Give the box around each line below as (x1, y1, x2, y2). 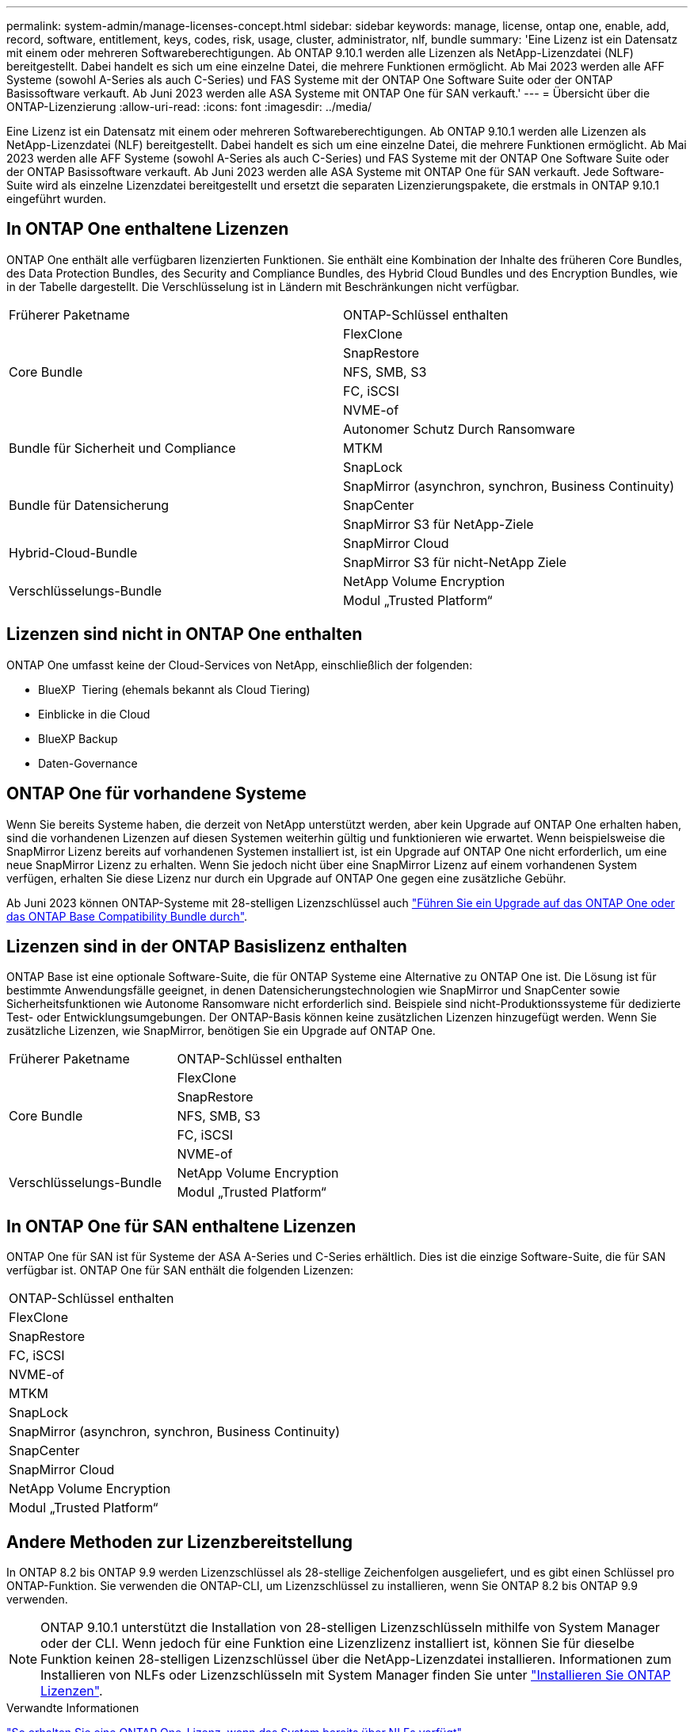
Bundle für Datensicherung (9, 496, 170, 513)
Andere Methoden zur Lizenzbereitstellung (6, 1531, 353, 1552)
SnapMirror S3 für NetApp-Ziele (343, 515, 534, 532)
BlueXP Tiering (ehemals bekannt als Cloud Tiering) (38, 682, 311, 696)
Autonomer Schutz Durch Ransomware (343, 420, 575, 437)
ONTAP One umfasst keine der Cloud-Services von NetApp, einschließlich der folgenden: (6, 657, 473, 672)
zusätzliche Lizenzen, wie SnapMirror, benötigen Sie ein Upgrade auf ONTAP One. (6, 1024, 436, 1038)
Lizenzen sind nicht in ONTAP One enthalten (6, 624, 363, 645)
